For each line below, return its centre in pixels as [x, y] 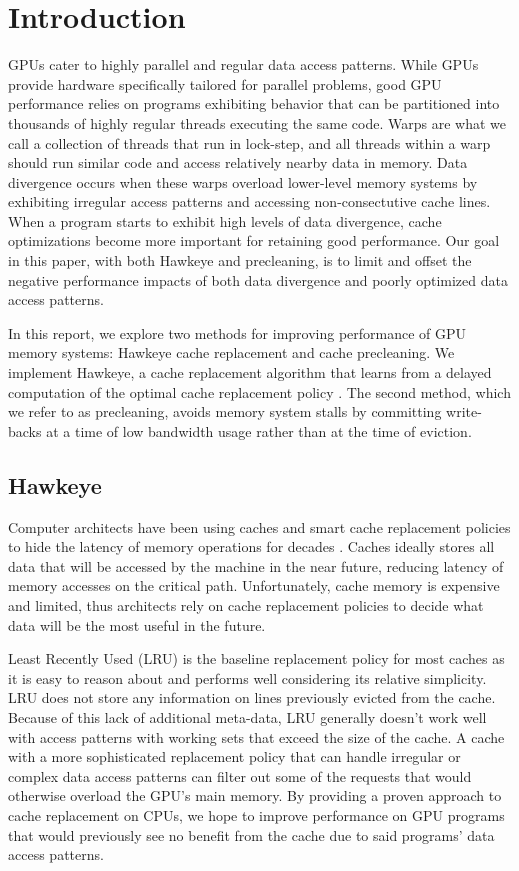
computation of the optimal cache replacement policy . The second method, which [259, 391]
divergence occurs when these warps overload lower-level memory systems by [243, 181]
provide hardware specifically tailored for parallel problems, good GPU [225, 83]
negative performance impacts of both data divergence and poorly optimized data [258, 279]
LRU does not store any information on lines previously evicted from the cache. [252, 697]
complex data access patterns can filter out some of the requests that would [240, 775]
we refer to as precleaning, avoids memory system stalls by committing [225, 411]
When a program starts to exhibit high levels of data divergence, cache [225, 220]
